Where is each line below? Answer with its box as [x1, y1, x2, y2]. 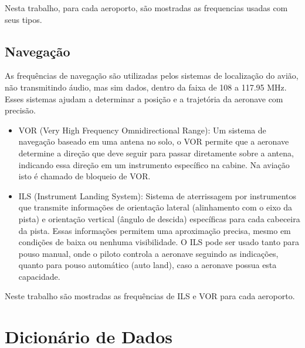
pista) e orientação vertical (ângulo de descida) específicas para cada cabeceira [18, 212, 300, 225]
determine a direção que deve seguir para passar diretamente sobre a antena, [18, 146, 294, 159]
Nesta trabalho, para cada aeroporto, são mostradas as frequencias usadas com [5, 2, 288, 14]
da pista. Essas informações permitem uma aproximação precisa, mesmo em [18, 224, 291, 236]
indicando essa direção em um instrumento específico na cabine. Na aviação [18, 158, 290, 170]
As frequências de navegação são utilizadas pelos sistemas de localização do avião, [5, 69, 299, 82]
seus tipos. [5, 13, 42, 25]
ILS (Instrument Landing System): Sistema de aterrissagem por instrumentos [18, 189, 297, 202]
